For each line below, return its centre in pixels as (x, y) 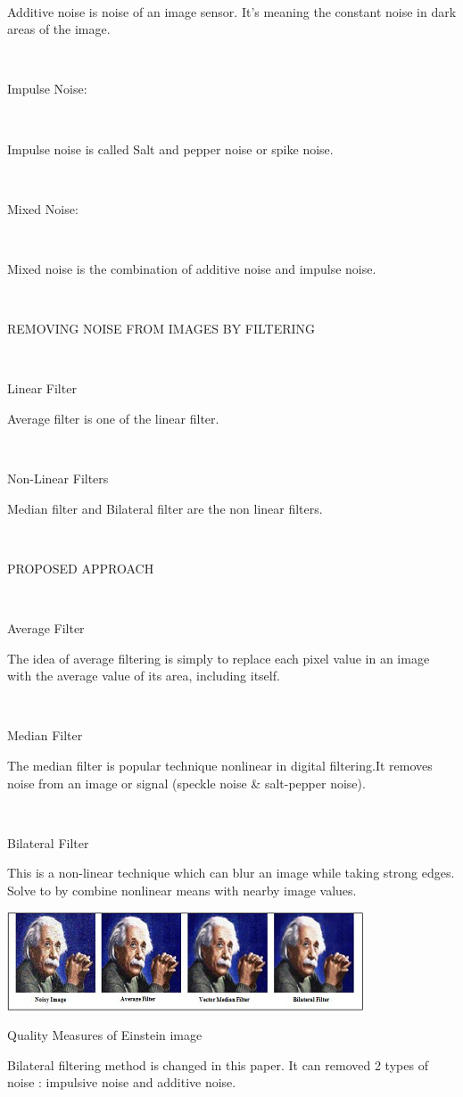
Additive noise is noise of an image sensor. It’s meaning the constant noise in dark (232, 11)
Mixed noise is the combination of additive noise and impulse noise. (192, 268)
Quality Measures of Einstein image (105, 1035)
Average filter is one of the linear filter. (113, 418)
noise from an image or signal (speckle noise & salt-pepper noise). (186, 783)
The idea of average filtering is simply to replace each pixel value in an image (219, 658)
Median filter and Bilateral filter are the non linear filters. (165, 508)
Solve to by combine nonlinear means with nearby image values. (182, 890)
